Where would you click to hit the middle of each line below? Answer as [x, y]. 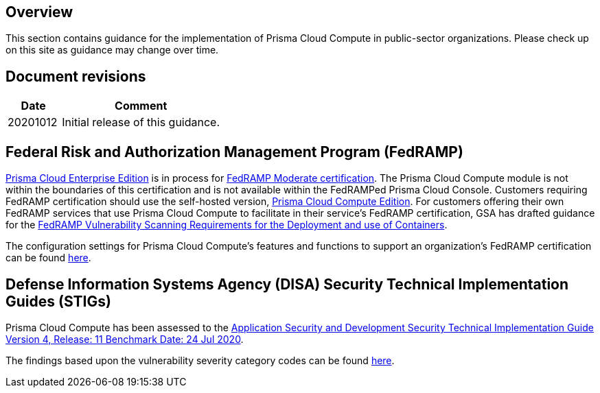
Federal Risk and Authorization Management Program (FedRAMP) [234, 152]
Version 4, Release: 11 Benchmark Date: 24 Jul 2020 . [125, 339]
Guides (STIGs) [58, 301]
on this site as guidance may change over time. [112, 50]
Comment [141, 106]
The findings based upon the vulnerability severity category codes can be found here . [200, 360]
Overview [39, 12]
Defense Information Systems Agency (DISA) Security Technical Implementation [287, 284]
